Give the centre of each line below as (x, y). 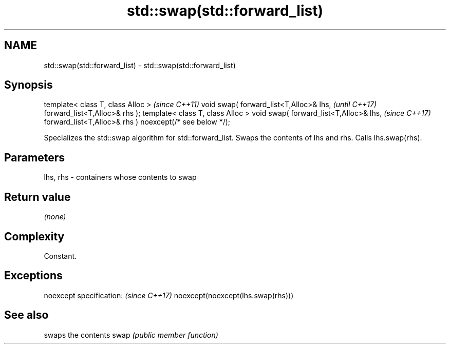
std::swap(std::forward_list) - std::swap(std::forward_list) (140, 65)
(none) (55, 217)
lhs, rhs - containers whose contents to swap (120, 177)
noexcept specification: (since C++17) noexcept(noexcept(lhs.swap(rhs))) (169, 295)
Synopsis (29, 85)
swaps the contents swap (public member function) (131, 335)
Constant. (60, 256)
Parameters (34, 157)
